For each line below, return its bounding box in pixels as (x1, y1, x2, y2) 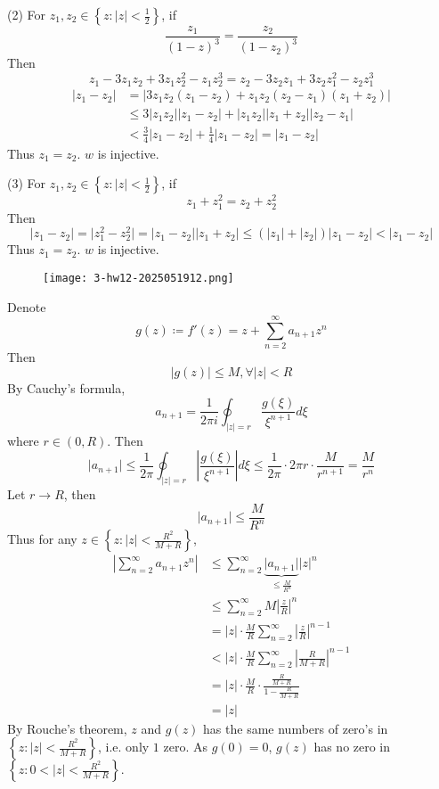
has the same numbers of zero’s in (203, 719, 388, 737)
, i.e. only (98, 737, 150, 756)
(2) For (7, 5, 46, 23)
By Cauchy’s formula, (7, 378, 126, 397)
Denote (7, 297, 46, 316)
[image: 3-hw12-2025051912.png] (43, 271, 234, 284)
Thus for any (7, 530, 77, 548)
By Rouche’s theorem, (7, 719, 127, 737)
